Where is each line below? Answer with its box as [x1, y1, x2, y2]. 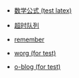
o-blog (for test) [13, 63, 61, 71]
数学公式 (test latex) [13, 6, 72, 15]
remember [13, 35, 44, 44]
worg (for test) [13, 49, 56, 57]
